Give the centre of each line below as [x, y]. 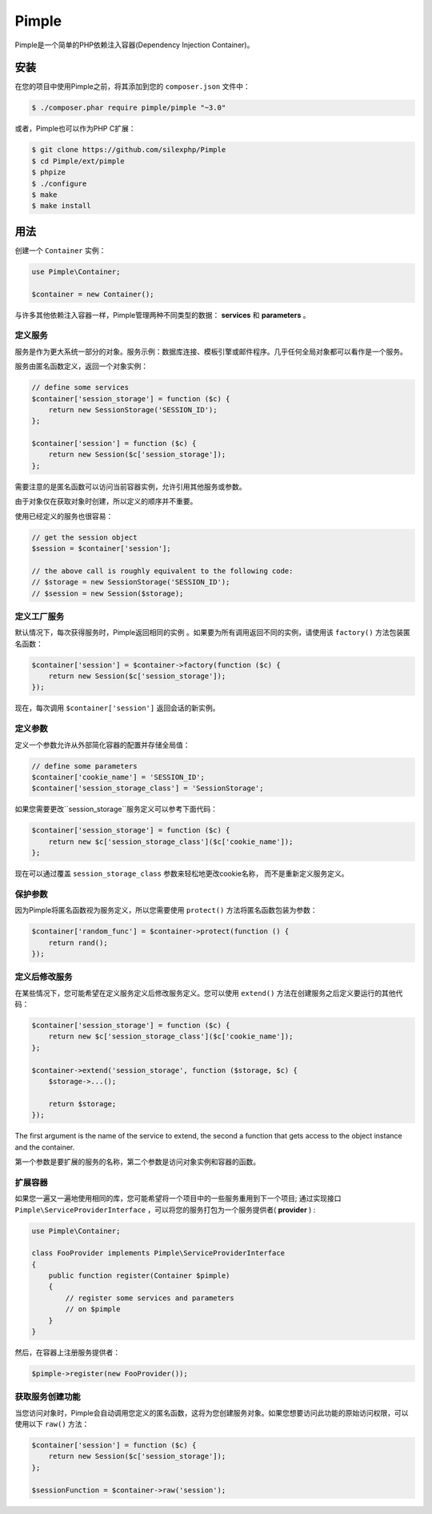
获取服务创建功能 [48, 1397]
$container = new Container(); [93, 294]
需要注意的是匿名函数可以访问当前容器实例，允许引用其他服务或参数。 [130, 486]
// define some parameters [84, 766]
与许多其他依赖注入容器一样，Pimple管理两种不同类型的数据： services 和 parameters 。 [162, 315]
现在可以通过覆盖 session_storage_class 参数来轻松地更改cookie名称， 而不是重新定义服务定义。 [182, 873]
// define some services [80, 388]
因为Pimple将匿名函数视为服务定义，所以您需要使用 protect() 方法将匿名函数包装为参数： [166, 910]
